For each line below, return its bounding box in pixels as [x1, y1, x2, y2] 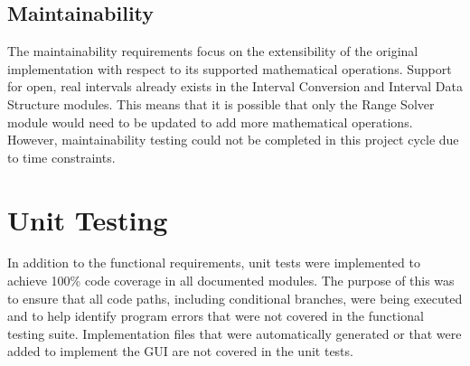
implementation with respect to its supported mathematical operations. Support [7, 59, 452, 78]
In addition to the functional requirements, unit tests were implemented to [7, 253, 420, 272]
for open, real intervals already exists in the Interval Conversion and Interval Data [7, 77, 463, 96]
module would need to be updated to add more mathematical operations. [7, 112, 413, 131]
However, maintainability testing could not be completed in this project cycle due [7, 130, 459, 149]
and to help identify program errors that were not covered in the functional [7, 306, 424, 325]
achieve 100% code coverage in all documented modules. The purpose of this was [7, 271, 455, 290]
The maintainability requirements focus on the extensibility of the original [7, 42, 418, 61]
